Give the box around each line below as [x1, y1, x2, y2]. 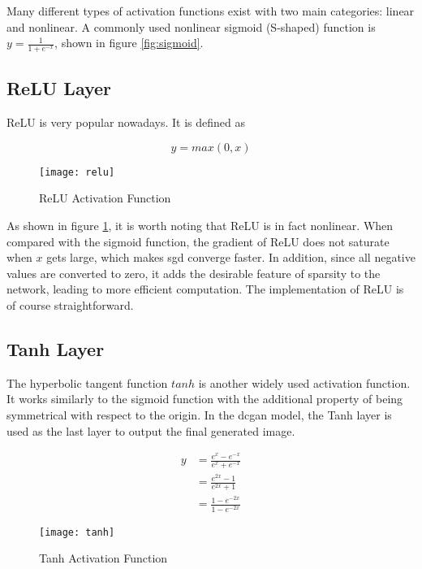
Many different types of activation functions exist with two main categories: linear [6, 2, 415, 19]
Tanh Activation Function [39, 549, 168, 567]
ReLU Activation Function [39, 189, 171, 206]
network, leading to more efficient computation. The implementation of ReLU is [6, 280, 404, 298]
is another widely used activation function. [198, 374, 411, 391]
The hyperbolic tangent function [6, 374, 168, 391]
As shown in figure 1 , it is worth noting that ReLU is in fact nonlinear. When [6, 217, 394, 234]
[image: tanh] [39, 526, 115, 538]
